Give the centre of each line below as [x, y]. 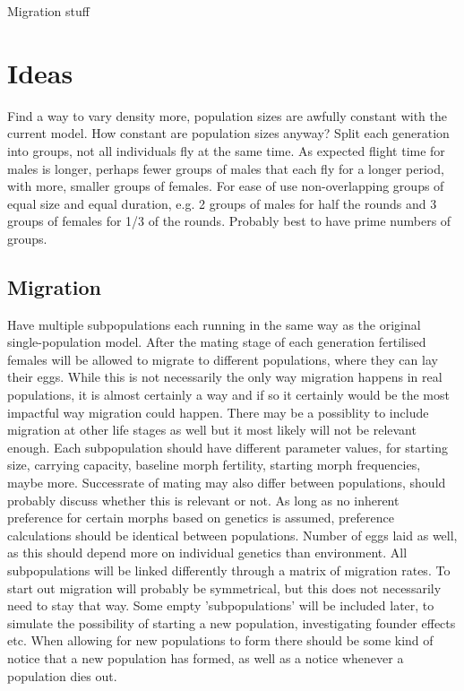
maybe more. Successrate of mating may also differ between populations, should [227, 483]
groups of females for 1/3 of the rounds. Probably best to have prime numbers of [229, 221]
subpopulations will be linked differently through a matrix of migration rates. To [229, 570]
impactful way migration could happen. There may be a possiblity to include [218, 412]
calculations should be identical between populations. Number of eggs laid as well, [232, 535]
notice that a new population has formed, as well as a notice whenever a [206, 657]
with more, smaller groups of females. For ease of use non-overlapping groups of [226, 186]
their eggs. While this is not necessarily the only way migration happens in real [225, 377]
